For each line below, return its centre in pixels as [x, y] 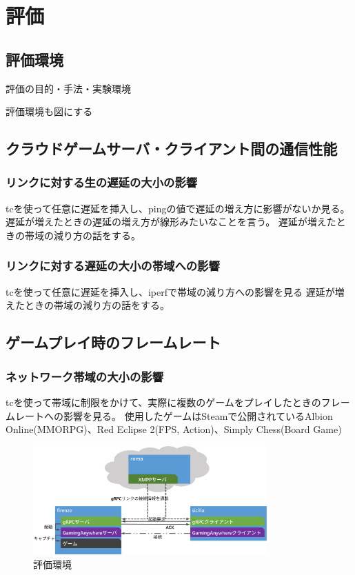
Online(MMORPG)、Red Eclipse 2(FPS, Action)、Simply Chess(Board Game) [174, 429]
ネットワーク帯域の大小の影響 [85, 376]
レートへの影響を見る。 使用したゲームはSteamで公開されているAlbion [174, 415]
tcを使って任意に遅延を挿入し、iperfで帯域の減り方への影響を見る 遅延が [170, 291]
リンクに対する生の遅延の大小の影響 [102, 182]
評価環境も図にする [49, 111]
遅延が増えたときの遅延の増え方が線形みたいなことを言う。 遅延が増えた [171, 222]
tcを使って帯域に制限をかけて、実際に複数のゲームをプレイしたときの [163, 402]
